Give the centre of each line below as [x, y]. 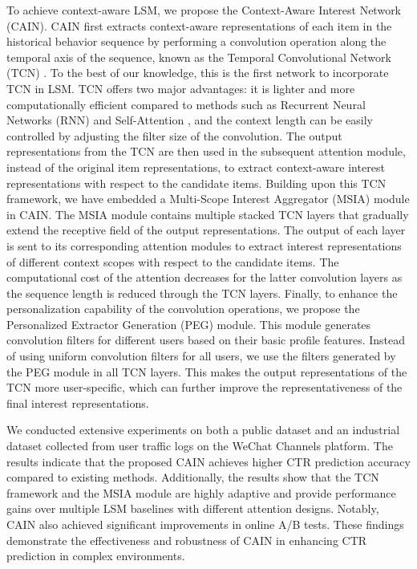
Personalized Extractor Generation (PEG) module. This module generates [189, 324]
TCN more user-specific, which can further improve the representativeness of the [204, 387]
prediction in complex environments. [96, 556]
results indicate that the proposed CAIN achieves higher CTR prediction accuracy [208, 461]
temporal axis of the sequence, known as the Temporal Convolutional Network [199, 57]
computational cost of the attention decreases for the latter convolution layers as [204, 277]
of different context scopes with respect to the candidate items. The [173, 261]
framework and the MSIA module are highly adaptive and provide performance [201, 492]
